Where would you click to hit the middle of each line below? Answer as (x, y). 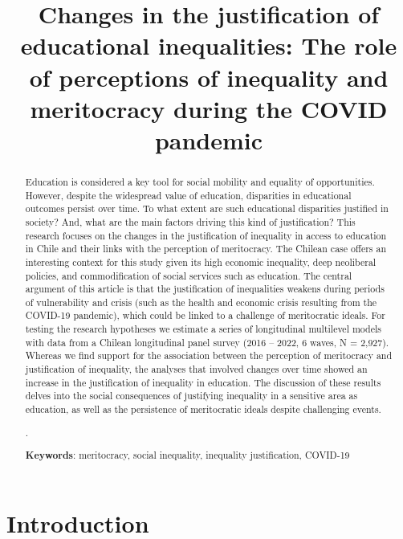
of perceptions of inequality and (209, 77)
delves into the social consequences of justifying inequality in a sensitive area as (191, 396)
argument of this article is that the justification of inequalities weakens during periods (205, 289)
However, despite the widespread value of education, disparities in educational (188, 195)
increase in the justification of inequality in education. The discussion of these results (203, 382)
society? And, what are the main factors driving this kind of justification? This (190, 221)
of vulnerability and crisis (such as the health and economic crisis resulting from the (201, 302)
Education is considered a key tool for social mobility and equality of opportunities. (200, 181)
